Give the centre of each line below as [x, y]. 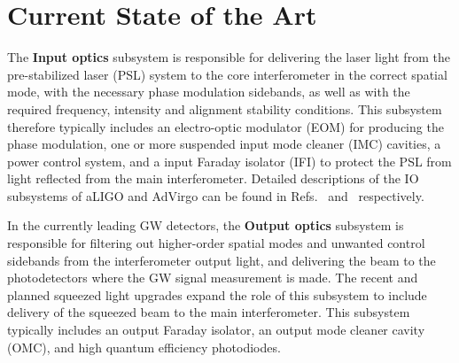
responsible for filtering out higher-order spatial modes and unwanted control [216, 243]
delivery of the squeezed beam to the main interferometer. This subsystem [209, 312]
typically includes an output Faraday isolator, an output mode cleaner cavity [216, 330]
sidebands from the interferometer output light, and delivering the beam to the [222, 260]
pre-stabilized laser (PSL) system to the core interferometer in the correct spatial [227, 74]
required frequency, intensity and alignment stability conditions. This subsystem [225, 108]
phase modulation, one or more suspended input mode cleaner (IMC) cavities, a [224, 144]
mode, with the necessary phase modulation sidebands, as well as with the [209, 92]
